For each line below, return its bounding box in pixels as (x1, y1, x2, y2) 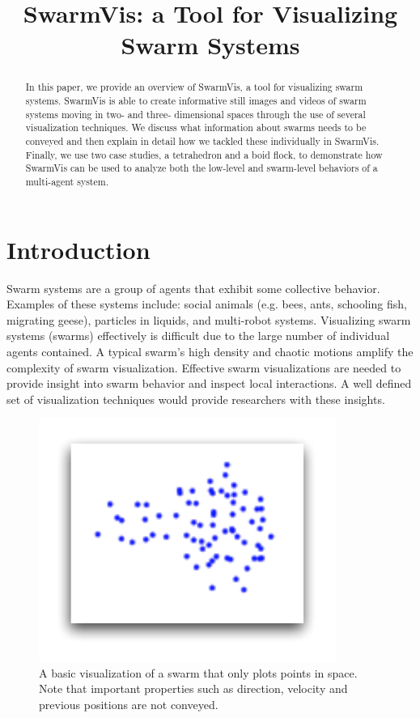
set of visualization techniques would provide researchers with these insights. (6, 390, 385, 407)
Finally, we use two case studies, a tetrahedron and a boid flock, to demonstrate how (25, 147, 383, 161)
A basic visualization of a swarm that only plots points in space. (39, 664, 358, 681)
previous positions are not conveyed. (39, 696, 218, 713)
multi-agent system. (25, 174, 108, 188)
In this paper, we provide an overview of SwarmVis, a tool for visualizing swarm (25, 80, 363, 94)
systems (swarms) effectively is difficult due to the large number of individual (6, 327, 390, 344)
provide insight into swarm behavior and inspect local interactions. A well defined (6, 375, 412, 392)
